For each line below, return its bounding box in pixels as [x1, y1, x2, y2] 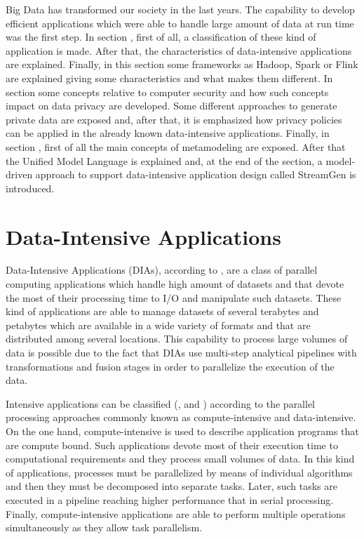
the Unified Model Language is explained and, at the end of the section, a [6, 153, 323, 168]
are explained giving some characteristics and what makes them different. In [6, 70, 333, 85]
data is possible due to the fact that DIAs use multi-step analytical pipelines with [6, 345, 357, 359]
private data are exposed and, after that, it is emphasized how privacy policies [6, 112, 342, 126]
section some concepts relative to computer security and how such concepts [6, 84, 329, 99]
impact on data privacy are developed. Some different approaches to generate [6, 98, 337, 113]
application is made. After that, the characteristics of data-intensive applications [6, 43, 352, 58]
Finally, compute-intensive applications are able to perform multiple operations [6, 506, 346, 521]
